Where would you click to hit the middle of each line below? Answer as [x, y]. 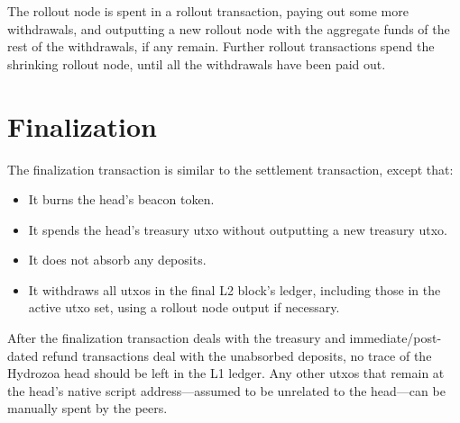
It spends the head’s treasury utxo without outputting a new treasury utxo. [238, 229]
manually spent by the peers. [87, 408]
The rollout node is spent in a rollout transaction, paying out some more [208, 11]
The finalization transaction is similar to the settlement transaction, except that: [230, 169]
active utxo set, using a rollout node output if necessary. [184, 307]
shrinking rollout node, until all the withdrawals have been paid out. [197, 63]
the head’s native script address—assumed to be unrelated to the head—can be [226, 390]
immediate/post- [396, 338]
